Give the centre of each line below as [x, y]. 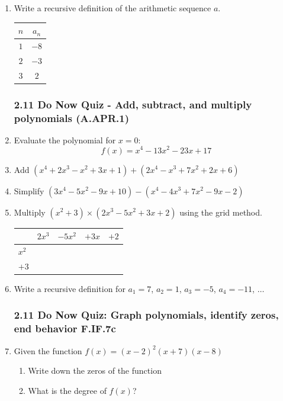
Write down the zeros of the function [95, 370]
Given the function [48, 350]
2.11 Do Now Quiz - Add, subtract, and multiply [133, 104]
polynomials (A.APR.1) [72, 118]
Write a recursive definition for [70, 288]
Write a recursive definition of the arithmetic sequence [112, 8]
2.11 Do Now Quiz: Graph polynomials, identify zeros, [146, 315]
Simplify [29, 190]
